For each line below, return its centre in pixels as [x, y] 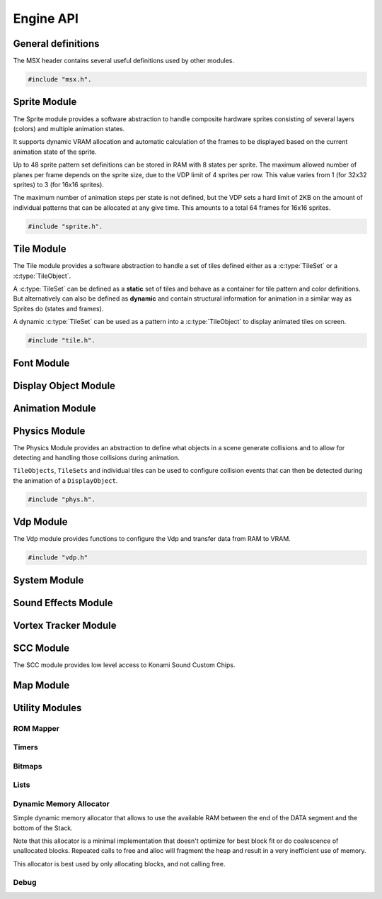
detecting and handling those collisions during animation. [97, 458]
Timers [25, 747]
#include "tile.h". [62, 341]
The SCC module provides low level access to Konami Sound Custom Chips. [124, 665]
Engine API [46, 18]
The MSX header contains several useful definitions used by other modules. [124, 61]
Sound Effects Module [63, 603]
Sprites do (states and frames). [58, 308]
